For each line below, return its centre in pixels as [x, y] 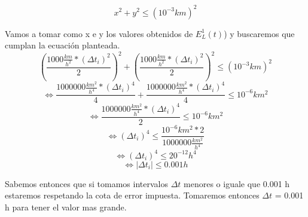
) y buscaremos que [259, 33]
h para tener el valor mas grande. [66, 207]
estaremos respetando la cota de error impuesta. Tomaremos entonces [132, 195]
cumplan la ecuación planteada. [62, 45]
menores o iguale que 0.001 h [237, 183]
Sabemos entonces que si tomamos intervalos [86, 183]
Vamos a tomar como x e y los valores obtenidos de [99, 33]
